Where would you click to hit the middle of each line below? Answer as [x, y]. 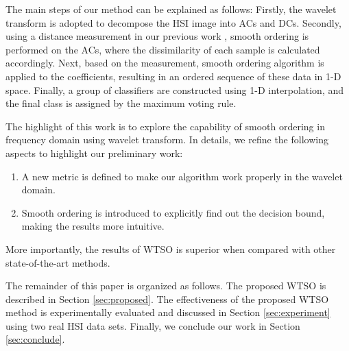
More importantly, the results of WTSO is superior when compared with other [171, 249]
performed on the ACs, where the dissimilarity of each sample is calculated [163, 49]
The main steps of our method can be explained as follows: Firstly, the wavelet [171, 9]
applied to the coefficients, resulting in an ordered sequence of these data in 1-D [173, 76]
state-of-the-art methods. [58, 262]
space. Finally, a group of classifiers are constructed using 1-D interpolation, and [175, 89]
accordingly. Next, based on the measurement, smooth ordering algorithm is [165, 63]
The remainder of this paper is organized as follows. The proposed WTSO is [166, 286]
